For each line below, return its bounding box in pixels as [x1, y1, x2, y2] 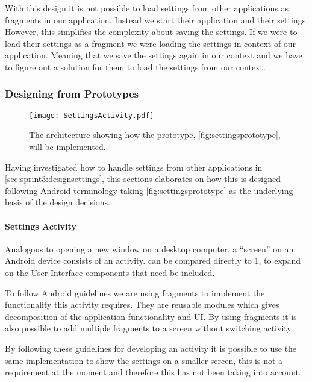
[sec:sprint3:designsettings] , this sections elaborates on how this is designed [5, 172, 281, 185]
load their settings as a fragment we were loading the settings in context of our [5, 37, 296, 49]
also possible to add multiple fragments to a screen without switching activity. [5, 322, 293, 334]
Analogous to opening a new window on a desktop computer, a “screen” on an [5, 242, 294, 255]
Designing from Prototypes [5, 86, 139, 101]
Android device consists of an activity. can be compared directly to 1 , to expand [5, 254, 301, 267]
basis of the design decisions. [5, 196, 110, 208]
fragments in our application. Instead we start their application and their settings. [5, 13, 308, 26]
